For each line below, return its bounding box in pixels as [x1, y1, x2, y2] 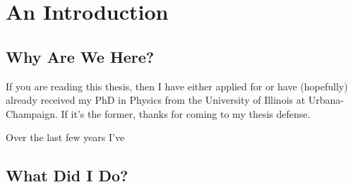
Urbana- [308, 92, 345, 107]
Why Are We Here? [6, 45, 155, 67]
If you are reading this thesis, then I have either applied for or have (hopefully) [6, 78, 348, 93]
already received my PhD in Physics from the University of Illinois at [6, 92, 306, 107]
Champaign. [6, 106, 58, 121]
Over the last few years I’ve [6, 130, 125, 145]
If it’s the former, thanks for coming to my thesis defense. [61, 106, 311, 121]
